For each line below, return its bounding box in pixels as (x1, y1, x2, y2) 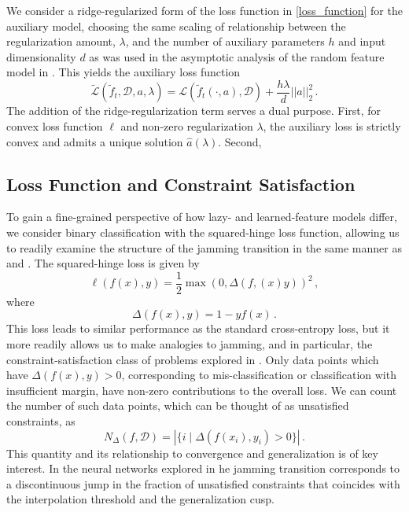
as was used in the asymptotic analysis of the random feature (89, 48, 385, 64)
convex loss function (6, 118, 103, 134)
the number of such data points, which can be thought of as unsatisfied (6, 397, 349, 414)
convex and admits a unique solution (6, 133, 183, 149)
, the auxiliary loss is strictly (263, 118, 401, 134)
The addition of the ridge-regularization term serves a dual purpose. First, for (6, 102, 381, 119)
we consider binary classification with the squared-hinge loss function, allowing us (6, 224, 400, 241)
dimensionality (6, 48, 76, 64)
